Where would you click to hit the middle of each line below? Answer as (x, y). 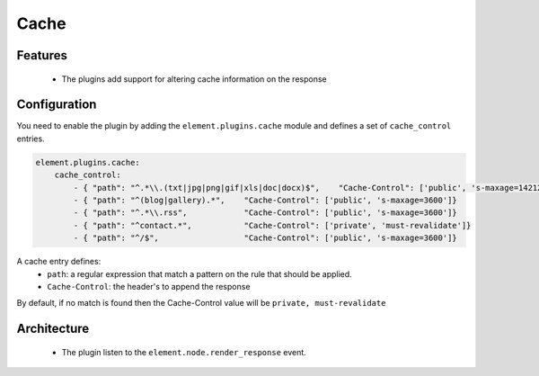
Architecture (53, 329)
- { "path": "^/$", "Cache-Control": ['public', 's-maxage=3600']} (265, 238)
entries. (31, 139)
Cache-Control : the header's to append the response (149, 286)
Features (42, 55)
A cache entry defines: (59, 262)
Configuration (57, 105)
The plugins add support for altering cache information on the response (194, 79)
